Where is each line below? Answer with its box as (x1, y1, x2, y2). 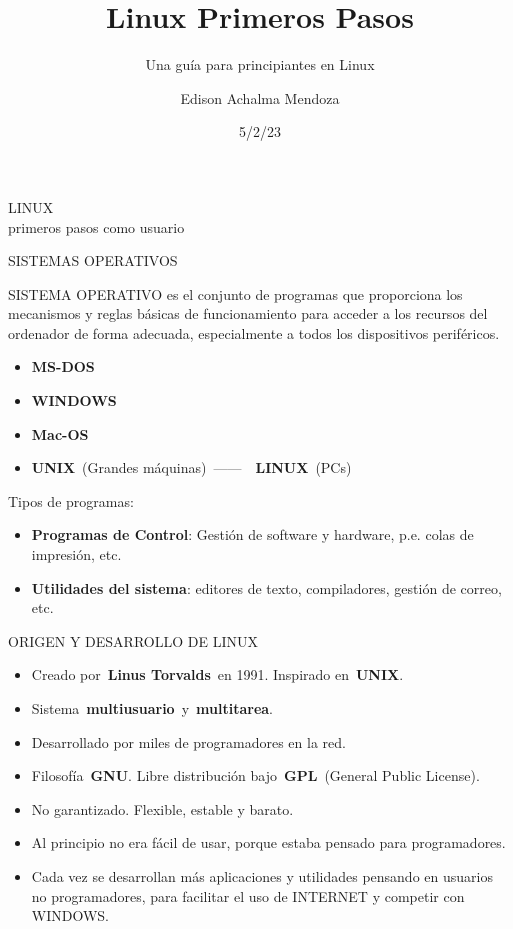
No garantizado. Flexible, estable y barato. (31, 798, 294, 819)
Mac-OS (31, 423, 89, 444)
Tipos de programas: (8, 490, 134, 511)
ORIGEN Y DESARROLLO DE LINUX (8, 630, 258, 651)
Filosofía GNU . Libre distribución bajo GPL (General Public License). (31, 765, 480, 786)
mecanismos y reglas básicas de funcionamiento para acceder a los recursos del (8, 303, 488, 324)
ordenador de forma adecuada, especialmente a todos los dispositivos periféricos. (8, 322, 500, 343)
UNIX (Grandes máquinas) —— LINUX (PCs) (31, 457, 352, 478)
